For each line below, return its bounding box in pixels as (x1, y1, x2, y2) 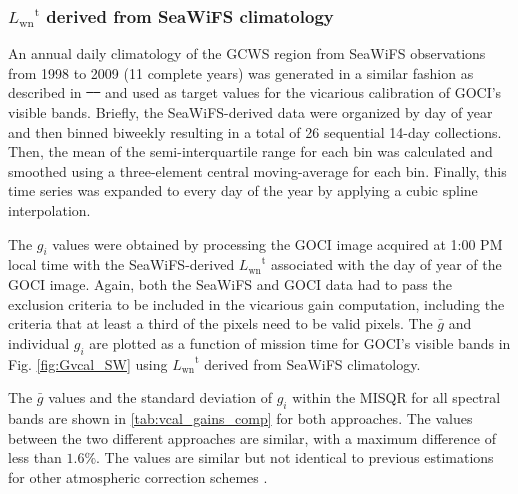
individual (8, 332, 70, 353)
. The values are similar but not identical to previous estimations (96, 447, 494, 468)
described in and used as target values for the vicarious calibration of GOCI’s (8, 82, 502, 103)
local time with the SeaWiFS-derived (8, 254, 235, 275)
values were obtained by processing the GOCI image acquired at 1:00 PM (52, 233, 503, 254)
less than (8, 447, 62, 468)
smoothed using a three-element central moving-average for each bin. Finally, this (8, 160, 507, 181)
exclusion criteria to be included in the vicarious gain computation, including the (8, 293, 505, 314)
